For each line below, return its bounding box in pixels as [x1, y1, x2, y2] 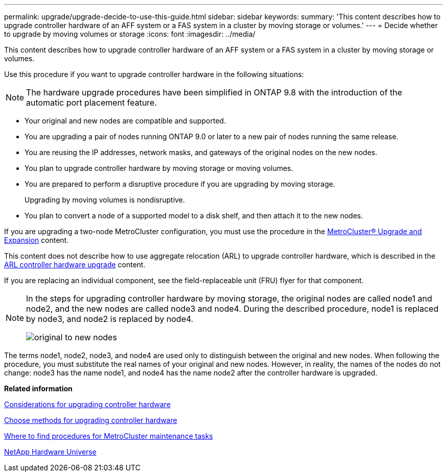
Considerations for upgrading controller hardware [4, 400, 171, 409]
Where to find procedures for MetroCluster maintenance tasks [4, 432, 213, 440]
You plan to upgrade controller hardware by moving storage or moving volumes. [24, 164, 293, 172]
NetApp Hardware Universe [4, 447, 97, 456]
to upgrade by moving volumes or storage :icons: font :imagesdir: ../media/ [4, 30, 256, 38]
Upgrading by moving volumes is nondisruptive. [24, 195, 185, 204]
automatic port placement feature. [26, 97, 157, 108]
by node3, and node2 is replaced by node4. [26, 314, 193, 324]
